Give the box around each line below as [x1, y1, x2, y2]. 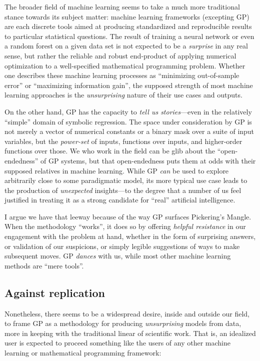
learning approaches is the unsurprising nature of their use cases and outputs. [4, 89, 242, 100]
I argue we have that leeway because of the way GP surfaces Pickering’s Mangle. [4, 211, 251, 221]
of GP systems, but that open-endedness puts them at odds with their [40, 155, 256, 165]
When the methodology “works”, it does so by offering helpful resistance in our [4, 221, 246, 231]
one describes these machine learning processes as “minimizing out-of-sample [4, 70, 239, 80]
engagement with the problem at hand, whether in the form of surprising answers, [4, 231, 256, 241]
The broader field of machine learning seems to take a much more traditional [4, 1, 240, 11]
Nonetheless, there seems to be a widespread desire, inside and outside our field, [4, 308, 249, 318]
